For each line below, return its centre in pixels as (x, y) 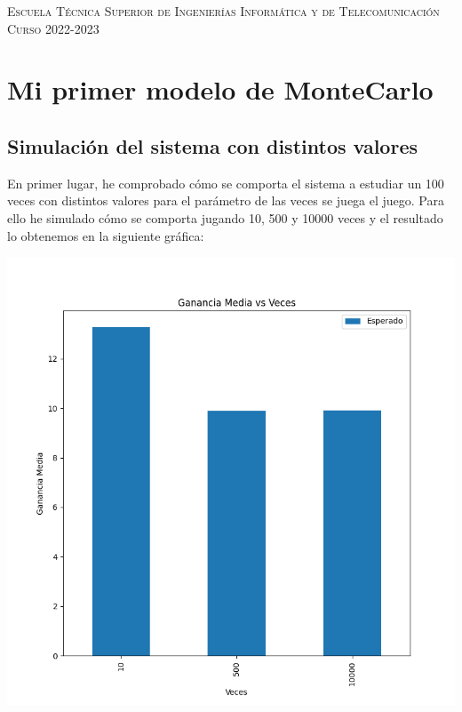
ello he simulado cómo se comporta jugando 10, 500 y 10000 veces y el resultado (225, 217)
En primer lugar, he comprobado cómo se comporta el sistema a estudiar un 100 (226, 183)
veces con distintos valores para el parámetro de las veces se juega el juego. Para (226, 200)
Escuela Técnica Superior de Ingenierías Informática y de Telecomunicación (223, 11)
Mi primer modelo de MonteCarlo (220, 89)
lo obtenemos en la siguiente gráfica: (106, 235)
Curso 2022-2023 (53, 28)
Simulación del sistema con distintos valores (212, 145)
